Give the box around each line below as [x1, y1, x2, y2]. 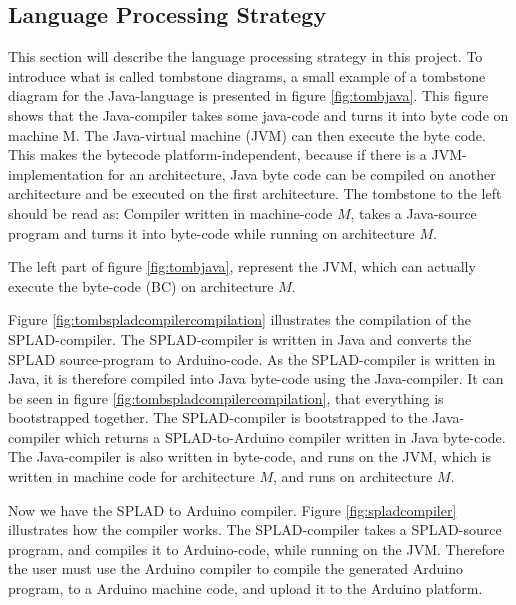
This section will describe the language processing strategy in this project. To [8, 46, 483, 67]
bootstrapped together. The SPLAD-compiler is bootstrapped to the [8, 407, 428, 428]
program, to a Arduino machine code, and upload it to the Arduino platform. [8, 578, 483, 599]
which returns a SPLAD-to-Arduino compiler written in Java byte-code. [64, 426, 506, 447]
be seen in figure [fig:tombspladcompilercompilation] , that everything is [8, 387, 444, 408]
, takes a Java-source [350, 202, 477, 223]
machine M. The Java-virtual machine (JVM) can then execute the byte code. [8, 124, 486, 145]
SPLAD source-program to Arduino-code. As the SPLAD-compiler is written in [8, 348, 496, 369]
